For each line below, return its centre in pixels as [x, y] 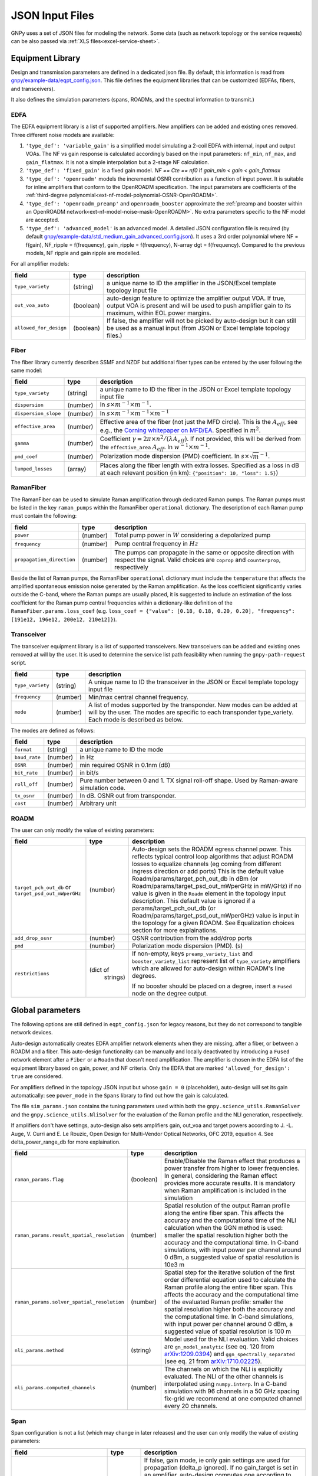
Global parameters [46, 1010]
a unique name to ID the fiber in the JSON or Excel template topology [196, 390]
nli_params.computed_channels [55, 1387]
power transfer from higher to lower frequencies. [232, 1168]
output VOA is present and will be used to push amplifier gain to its [199, 305]
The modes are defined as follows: [53, 730]
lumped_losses [33, 469]
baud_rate [28, 757]
